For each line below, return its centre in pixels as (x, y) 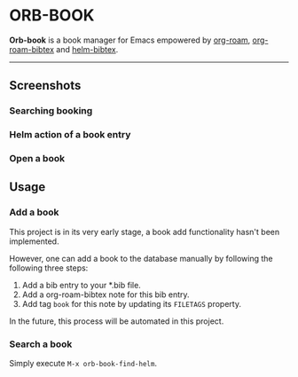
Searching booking (51, 111)
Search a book (41, 344)
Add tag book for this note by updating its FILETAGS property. (132, 303)
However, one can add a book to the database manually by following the (141, 258)
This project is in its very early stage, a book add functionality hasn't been (145, 232)
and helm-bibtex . (87, 49)
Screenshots (45, 86)
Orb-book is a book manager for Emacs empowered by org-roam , (130, 40)
